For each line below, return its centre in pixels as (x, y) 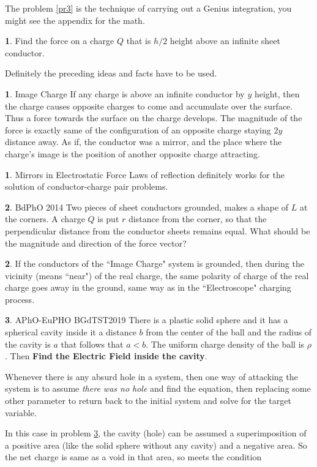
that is (139, 41)
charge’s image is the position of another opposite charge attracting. (132, 153)
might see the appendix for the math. (75, 20)
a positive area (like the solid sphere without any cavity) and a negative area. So (156, 445)
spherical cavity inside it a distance (71, 332)
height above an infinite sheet (225, 41)
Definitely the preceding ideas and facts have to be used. (111, 73)
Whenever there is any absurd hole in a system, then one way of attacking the (151, 376)
